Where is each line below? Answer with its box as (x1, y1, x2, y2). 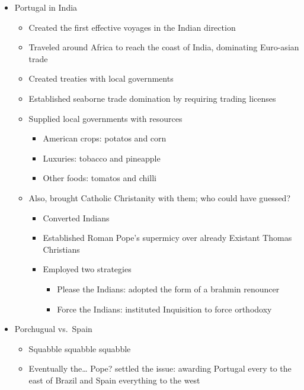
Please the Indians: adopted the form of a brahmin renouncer (57, 282, 280, 295)
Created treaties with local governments (28, 72, 174, 85)
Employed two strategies (43, 263, 132, 275)
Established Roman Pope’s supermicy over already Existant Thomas (43, 231, 292, 244)
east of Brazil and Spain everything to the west (28, 373, 200, 386)
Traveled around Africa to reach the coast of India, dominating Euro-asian (28, 41, 299, 53)
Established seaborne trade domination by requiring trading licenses (28, 92, 276, 104)
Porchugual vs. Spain (14, 323, 92, 335)
